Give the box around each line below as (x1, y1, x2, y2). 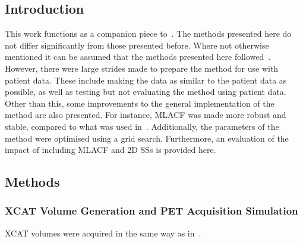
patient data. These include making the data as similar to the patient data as (5, 73, 287, 86)
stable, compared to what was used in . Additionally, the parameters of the (5, 120, 279, 132)
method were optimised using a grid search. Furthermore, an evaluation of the (5, 132, 289, 144)
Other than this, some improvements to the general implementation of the (5, 97, 274, 109)
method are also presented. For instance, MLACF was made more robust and (5, 108, 286, 121)
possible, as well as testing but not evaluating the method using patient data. (5, 85, 286, 98)
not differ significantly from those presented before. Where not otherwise (5, 39, 269, 51)
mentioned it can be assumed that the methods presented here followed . (5, 50, 271, 63)
